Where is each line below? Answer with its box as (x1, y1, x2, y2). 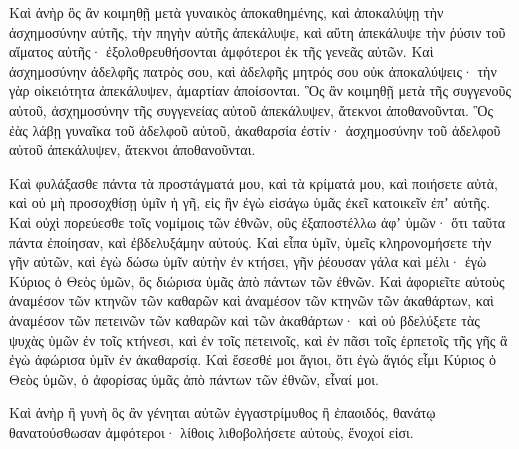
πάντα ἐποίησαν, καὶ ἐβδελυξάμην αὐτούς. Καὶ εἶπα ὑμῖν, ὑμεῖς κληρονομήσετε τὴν (9, 231, 492, 252)
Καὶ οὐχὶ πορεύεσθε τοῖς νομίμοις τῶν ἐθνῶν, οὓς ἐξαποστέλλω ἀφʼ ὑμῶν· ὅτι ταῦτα (9, 211, 506, 232)
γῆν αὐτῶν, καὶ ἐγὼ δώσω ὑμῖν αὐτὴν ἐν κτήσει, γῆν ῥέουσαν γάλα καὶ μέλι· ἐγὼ (9, 251, 487, 272)
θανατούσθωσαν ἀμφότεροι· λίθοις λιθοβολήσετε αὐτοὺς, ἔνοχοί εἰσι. (9, 421, 414, 442)
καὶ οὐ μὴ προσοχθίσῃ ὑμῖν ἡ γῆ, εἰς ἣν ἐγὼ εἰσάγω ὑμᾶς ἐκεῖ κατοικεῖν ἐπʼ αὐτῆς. (9, 192, 491, 213)
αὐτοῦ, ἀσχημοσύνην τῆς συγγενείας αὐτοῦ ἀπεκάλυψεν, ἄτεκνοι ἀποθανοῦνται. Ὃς (9, 99, 494, 120)
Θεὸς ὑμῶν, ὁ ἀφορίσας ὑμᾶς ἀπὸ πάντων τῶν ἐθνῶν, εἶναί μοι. (9, 368, 379, 389)
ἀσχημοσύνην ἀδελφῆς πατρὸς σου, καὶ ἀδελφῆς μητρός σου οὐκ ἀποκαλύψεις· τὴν (9, 60, 497, 81)
